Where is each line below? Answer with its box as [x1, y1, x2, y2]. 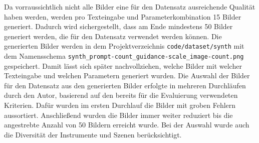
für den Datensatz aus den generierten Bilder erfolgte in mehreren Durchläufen [4, 80, 246, 90]
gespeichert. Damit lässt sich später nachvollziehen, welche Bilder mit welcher [4, 60, 242, 71]
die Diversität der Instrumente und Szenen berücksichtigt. [4, 129, 182, 139]
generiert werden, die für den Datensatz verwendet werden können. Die [4, 31, 222, 41]
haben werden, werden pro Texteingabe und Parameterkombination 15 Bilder [4, 11, 241, 22]
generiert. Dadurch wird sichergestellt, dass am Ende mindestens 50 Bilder [4, 21, 233, 32]
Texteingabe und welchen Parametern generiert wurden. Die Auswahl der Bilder [4, 70, 250, 81]
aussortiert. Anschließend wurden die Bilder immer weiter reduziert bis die [4, 109, 233, 120]
